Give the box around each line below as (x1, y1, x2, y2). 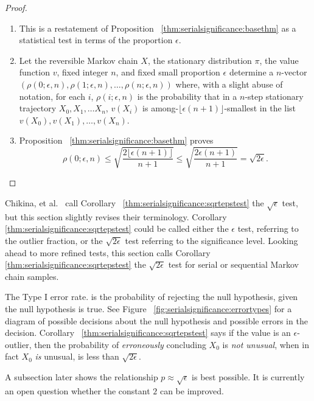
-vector (281, 66, 307, 78)
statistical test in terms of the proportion (19, 33, 173, 46)
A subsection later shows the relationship (5, 370, 158, 383)
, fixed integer (57, 66, 108, 78)
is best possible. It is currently (192, 370, 305, 383)
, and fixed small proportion (116, 66, 220, 78)
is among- (142, 102, 179, 114)
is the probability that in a (137, 89, 237, 102)
